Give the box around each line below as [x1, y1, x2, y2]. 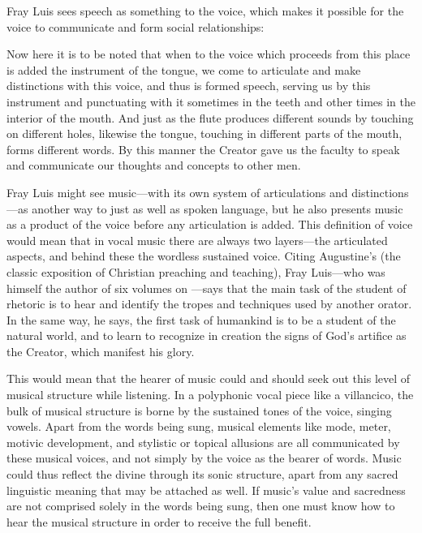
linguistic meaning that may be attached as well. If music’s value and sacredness [6, 481, 406, 498]
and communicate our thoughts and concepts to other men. [6, 157, 301, 174]
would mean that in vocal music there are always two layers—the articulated [6, 231, 388, 248]
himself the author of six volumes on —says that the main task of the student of [6, 279, 407, 296]
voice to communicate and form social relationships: [6, 18, 265, 35]
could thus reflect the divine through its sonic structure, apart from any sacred [6, 466, 398, 483]
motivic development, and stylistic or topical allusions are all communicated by [6, 433, 400, 450]
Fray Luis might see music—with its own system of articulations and [6, 183, 348, 200]
